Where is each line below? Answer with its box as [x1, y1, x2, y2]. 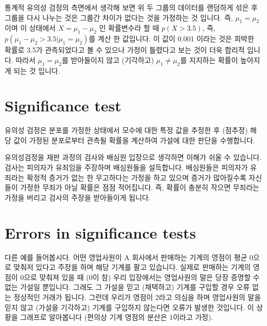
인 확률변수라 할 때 [99, 22, 159, 33]
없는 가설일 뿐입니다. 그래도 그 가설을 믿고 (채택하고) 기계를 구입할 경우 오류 [5, 282, 250, 292]
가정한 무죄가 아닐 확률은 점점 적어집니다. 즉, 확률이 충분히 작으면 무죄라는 [20, 182, 259, 193]
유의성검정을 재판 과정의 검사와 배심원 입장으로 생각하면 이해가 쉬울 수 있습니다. [5, 152, 262, 162]
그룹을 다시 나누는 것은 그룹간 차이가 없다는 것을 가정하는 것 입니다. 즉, [5, 12, 233, 22]
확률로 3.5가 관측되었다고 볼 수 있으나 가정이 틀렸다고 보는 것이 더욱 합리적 [5, 44, 245, 55]
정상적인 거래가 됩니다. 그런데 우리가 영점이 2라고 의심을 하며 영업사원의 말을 [13, 291, 261, 302]
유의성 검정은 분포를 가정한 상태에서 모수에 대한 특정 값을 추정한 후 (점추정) [5, 125, 248, 135]
